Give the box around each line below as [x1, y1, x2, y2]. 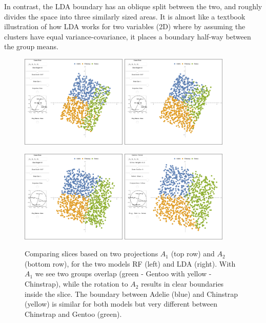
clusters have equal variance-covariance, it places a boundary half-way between [4, 31, 251, 42]
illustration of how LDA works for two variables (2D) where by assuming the [4, 21, 245, 32]
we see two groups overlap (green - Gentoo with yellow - [35, 268, 212, 279]
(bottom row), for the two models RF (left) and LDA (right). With [25, 258, 236, 269]
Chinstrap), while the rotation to [25, 278, 128, 289]
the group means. [4, 41, 58, 52]
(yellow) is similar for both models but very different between [25, 298, 218, 309]
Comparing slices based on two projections [25, 248, 158, 259]
